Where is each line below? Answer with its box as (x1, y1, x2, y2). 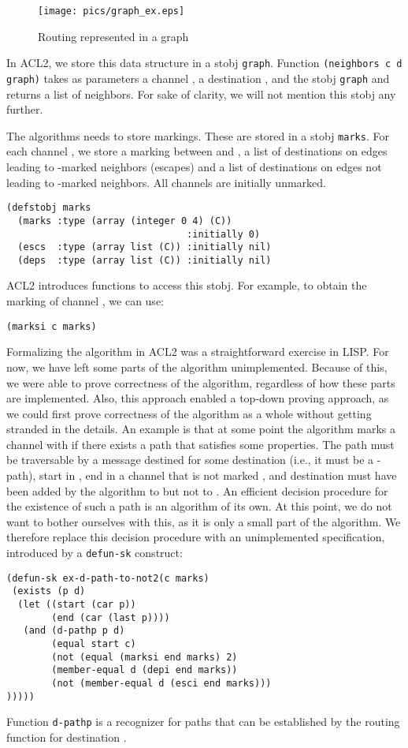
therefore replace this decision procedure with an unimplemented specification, (6, 529, 385, 545)
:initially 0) (187, 228, 261, 240)
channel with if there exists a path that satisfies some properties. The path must (6, 436, 395, 452)
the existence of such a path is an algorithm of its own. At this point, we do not (6, 498, 392, 514)
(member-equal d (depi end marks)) (51, 664, 238, 676)
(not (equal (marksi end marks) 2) (51, 651, 238, 663)
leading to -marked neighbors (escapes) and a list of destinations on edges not (6, 159, 382, 174)
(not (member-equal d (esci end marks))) (51, 677, 272, 689)
